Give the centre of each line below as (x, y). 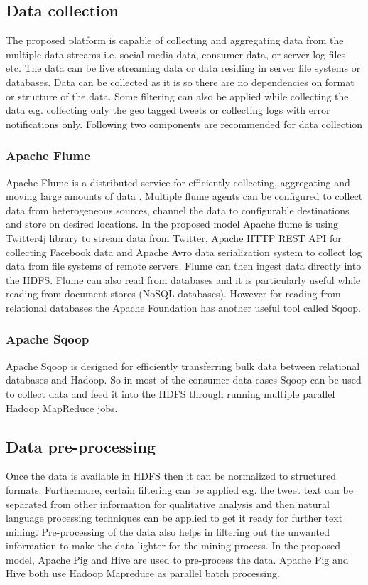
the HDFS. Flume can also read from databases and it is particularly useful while (183, 279)
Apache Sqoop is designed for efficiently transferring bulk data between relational (183, 365)
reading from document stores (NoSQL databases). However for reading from (173, 294)
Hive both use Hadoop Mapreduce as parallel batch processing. (143, 573)
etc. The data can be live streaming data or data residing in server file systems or (183, 68)
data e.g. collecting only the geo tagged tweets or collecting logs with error (168, 110)
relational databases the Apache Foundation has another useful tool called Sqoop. (183, 307)
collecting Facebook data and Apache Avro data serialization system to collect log (184, 252)
